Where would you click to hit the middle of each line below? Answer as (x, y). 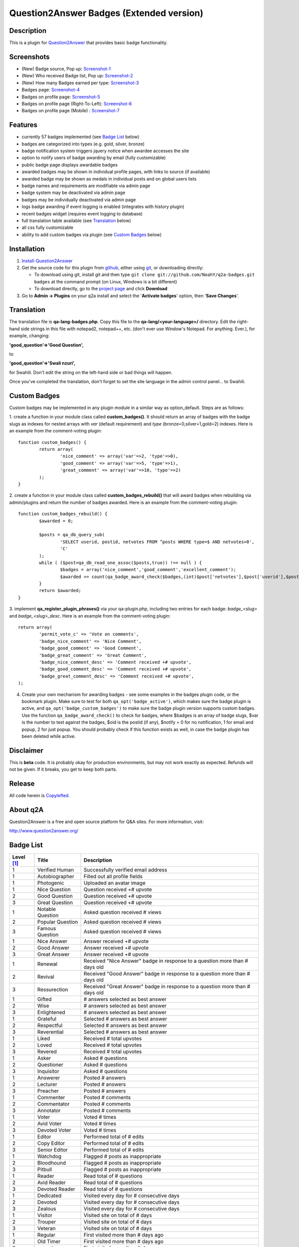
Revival (46, 977)
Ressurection (53, 990)
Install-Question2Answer (47, 261)
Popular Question (58, 922)
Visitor (45, 1216)
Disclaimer (26, 750)
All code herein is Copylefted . (39, 796)
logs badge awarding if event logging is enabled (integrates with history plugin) (103, 207)
